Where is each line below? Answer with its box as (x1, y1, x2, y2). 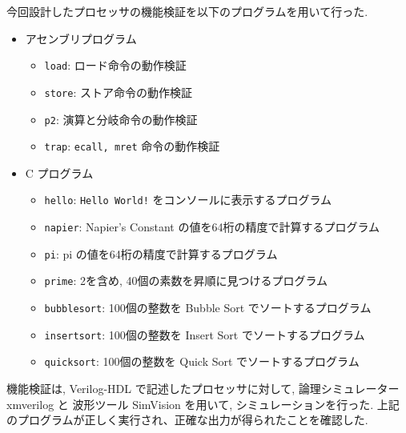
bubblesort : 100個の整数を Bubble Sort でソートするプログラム (44, 299, 372, 316)
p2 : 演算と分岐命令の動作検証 (44, 110, 198, 127)
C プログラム (25, 164, 94, 181)
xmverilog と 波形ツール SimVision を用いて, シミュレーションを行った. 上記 (6, 395, 400, 412)
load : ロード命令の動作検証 (44, 57, 187, 74)
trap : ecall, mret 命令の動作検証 (44, 138, 220, 154)
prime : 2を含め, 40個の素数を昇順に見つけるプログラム (44, 272, 328, 289)
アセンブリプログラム (25, 30, 137, 46)
